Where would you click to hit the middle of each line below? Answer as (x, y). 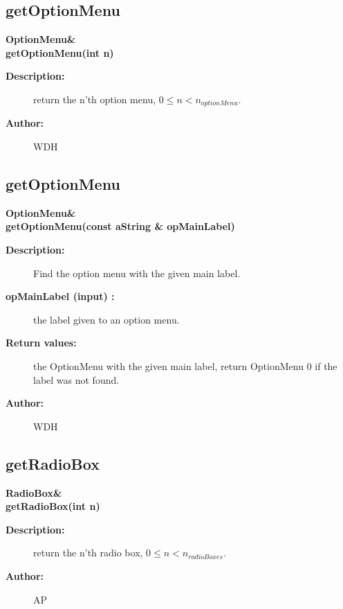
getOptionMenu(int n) (60, 52)
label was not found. (76, 379)
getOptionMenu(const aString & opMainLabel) (120, 226)
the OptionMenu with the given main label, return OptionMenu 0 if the (185, 365)
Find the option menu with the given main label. (137, 273)
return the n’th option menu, (95, 99)
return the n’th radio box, (88, 553)
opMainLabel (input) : (60, 296)
